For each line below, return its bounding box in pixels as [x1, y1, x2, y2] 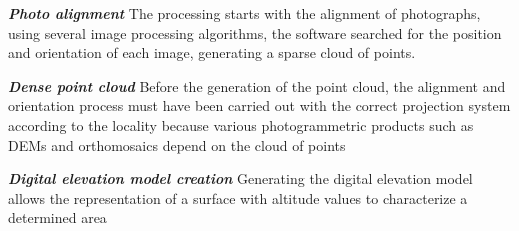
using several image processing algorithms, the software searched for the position [8, 22, 502, 43]
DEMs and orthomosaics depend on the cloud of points [8, 134, 346, 155]
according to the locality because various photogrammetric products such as [8, 114, 474, 135]
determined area [8, 207, 107, 228]
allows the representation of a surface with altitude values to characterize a [8, 187, 468, 208]
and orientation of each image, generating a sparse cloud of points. [8, 42, 416, 63]
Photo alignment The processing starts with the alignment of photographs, [8, 3, 481, 23]
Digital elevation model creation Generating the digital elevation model [8, 168, 473, 189]
